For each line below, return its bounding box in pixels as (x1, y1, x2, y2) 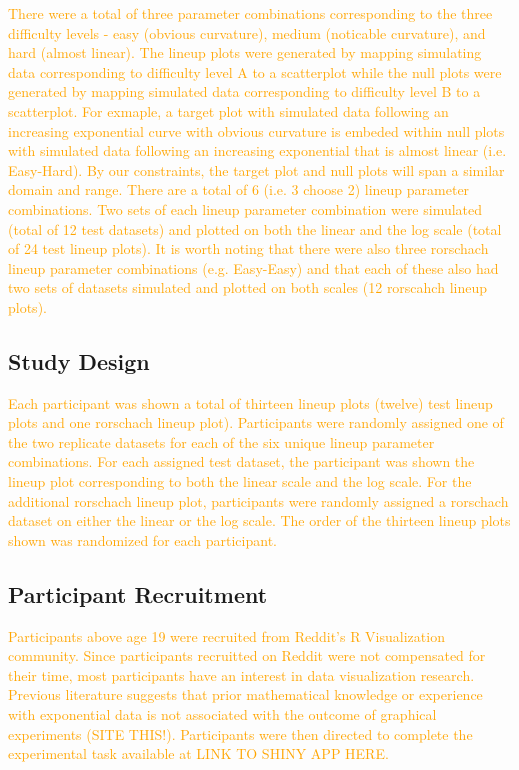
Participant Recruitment (8, 578, 268, 609)
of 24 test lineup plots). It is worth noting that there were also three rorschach (8, 238, 489, 259)
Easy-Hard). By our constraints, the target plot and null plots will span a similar (8, 159, 505, 180)
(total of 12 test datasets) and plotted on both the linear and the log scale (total (8, 218, 502, 239)
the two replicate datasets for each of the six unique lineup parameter (8, 431, 435, 452)
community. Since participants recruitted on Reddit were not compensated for (8, 645, 486, 666)
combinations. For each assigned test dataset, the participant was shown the (8, 451, 475, 472)
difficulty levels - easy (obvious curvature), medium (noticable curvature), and (8, 22, 486, 43)
